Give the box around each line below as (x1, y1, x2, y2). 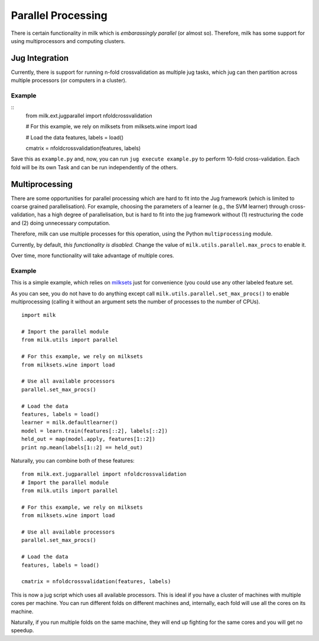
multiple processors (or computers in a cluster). (11, 77, 127, 84)
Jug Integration (11, 53, 69, 63)
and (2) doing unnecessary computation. (11, 219, 110, 227)
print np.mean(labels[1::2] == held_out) (21, 444, 143, 451)
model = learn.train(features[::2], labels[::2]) (21, 427, 168, 434)
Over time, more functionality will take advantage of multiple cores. (11, 251, 174, 259)
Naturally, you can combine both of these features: (11, 457, 135, 464)
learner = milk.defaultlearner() (21, 419, 118, 426)
